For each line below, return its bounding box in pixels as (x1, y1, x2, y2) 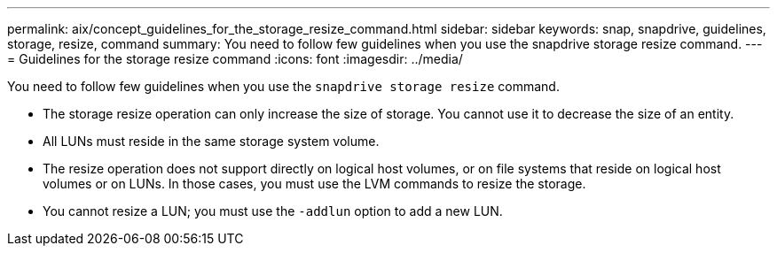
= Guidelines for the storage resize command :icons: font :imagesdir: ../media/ (7, 51, 463, 66)
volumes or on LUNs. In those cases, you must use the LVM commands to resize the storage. (43, 176, 586, 191)
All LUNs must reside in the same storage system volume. (43, 134, 380, 149)
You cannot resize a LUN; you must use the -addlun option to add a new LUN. (43, 203, 503, 218)
